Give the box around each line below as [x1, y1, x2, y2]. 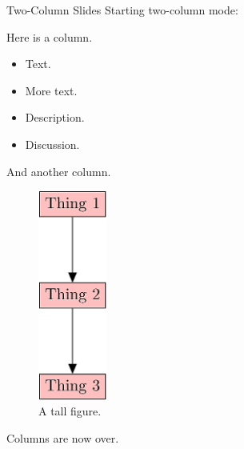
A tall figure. [38, 403, 102, 419]
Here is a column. [6, 28, 93, 45]
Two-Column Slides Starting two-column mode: [6, 2, 238, 18]
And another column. [6, 162, 111, 179]
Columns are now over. [6, 429, 119, 446]
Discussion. [25, 135, 80, 152]
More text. [25, 82, 78, 98]
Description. [25, 109, 85, 126]
